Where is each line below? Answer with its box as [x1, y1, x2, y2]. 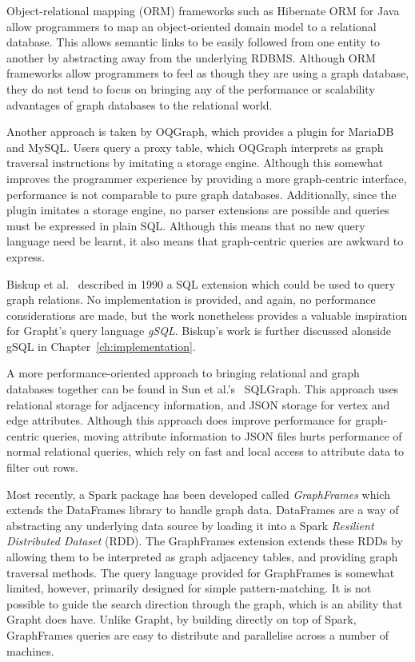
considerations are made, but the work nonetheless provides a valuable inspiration [6, 306, 408, 323]
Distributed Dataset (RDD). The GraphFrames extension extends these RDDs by [6, 532, 403, 549]
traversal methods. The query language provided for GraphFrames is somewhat [6, 564, 395, 580]
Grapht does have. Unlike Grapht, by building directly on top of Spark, [6, 611, 357, 628]
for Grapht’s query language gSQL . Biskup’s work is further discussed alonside [6, 322, 392, 339]
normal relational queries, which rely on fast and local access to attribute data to [6, 443, 405, 460]
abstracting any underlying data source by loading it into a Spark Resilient [6, 516, 374, 533]
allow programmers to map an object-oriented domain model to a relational [6, 18, 377, 34]
